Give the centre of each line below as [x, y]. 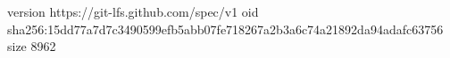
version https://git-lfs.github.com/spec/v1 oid [133, 11]
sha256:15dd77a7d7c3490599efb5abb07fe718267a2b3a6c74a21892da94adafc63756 [225, 29]
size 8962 [32, 46]
